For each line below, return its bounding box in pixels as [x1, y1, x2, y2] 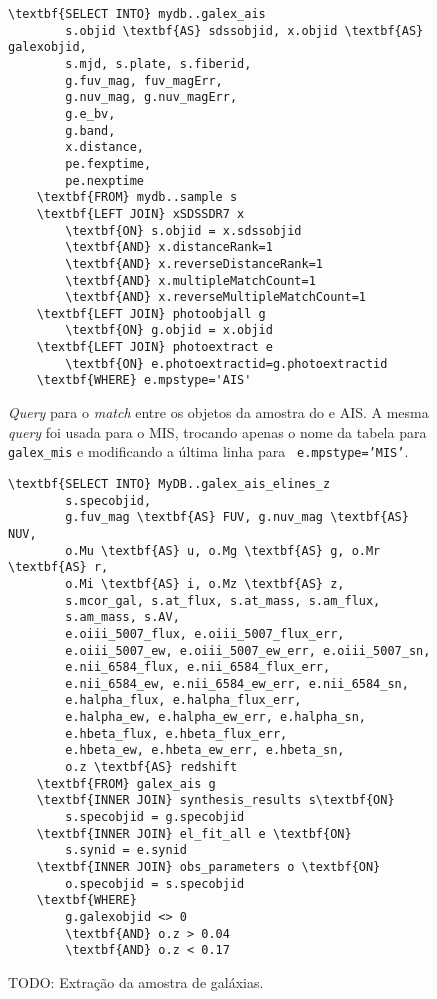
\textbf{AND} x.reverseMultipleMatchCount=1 [65, 290, 366, 305]
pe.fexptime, [65, 156, 152, 171]
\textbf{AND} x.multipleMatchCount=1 [65, 273, 316, 288]
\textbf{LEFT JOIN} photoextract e [36, 340, 273, 355]
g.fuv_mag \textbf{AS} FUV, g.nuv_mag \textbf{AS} [65, 510, 409, 525]
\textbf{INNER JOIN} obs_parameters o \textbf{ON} [36, 860, 381, 875]
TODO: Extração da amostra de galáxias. [8, 971, 264, 992]
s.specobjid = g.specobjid [65, 810, 245, 825]
